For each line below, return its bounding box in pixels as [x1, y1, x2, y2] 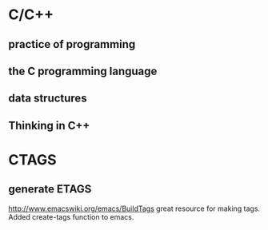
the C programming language [8, 64, 158, 77]
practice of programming [8, 38, 136, 51]
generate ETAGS [8, 182, 92, 196]
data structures [8, 92, 87, 105]
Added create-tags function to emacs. [8, 212, 134, 221]
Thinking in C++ [8, 118, 90, 133]
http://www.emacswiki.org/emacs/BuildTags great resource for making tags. [8, 204, 261, 213]
